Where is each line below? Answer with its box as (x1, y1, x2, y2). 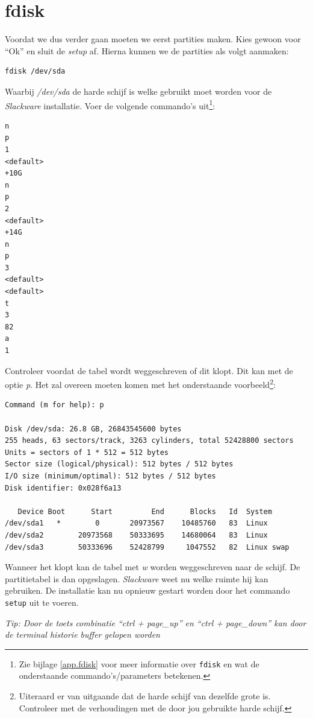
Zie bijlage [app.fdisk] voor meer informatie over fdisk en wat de (19, 657, 259, 670)
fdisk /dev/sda (5, 67, 66, 76)
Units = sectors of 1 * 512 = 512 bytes (5, 448, 169, 457)
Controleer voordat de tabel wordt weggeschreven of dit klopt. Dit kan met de (5, 364, 293, 376)
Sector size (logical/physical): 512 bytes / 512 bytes (5, 460, 234, 469)
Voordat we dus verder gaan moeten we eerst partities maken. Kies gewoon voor (5, 33, 301, 45)
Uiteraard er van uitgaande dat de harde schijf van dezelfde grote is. (19, 690, 271, 702)
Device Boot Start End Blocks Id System (17, 507, 272, 516)
